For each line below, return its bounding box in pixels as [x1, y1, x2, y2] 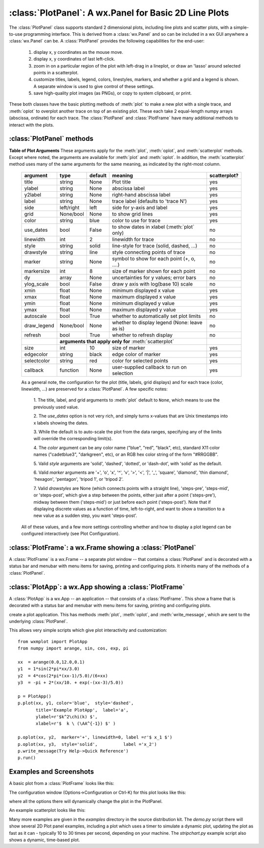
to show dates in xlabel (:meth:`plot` [111, 223, 195, 230]
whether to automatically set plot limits [111, 312, 201, 319]
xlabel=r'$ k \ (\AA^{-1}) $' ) [36, 721, 116, 726]
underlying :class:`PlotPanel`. [9, 618, 68, 624]
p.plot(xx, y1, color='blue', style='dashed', [18, 700, 134, 706]
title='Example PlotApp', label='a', [36, 707, 129, 713]
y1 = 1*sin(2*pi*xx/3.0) [18, 666, 80, 672]
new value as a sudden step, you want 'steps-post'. [33, 513, 137, 518]
